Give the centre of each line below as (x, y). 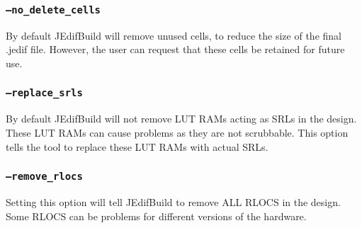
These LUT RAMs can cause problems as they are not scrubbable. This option (177, 132)
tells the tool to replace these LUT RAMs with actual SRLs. (137, 146)
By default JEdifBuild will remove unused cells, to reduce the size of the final (174, 35)
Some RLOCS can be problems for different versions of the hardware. (156, 216)
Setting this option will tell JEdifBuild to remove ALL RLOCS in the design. (173, 201)
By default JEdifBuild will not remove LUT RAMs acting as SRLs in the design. (181, 119)
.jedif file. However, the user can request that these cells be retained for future (175, 49)
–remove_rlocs (44, 177)
